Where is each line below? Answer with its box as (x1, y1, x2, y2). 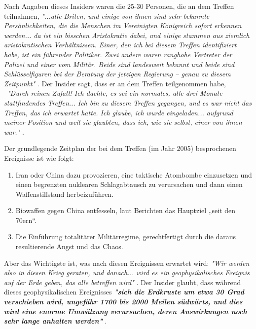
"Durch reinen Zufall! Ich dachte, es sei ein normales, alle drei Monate (7, 88, 222, 98)
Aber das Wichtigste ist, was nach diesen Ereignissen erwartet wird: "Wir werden (4, 257, 250, 268)
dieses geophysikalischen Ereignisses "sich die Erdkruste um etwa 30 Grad (4, 287, 244, 297)
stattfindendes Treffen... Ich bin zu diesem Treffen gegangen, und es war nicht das (4, 97, 252, 108)
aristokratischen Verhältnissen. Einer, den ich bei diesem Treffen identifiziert (4, 39, 237, 50)
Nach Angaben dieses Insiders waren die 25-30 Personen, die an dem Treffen (4, 1, 234, 11)
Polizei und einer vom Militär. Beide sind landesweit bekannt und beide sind (4, 59, 235, 69)
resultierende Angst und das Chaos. (15, 241, 123, 252)
